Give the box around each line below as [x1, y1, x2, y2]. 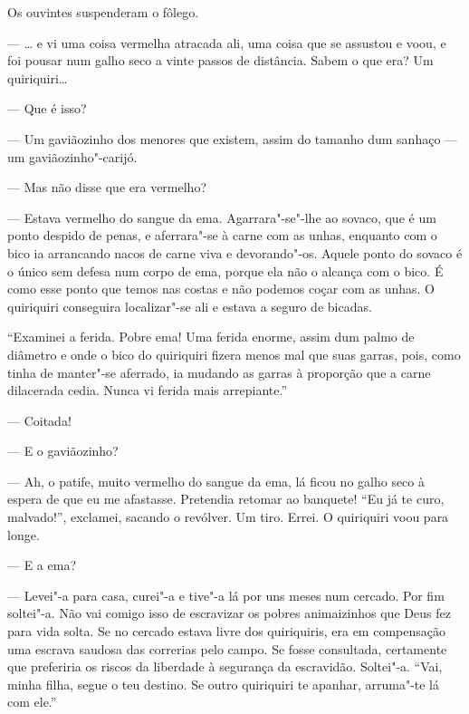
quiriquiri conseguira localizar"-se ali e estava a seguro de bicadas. [7, 296, 372, 315]
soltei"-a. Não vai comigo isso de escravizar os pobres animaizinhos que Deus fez [7, 603, 451, 622]
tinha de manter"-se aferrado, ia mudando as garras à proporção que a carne [7, 362, 431, 381]
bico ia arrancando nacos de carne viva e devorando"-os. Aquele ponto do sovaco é [7, 243, 463, 262]
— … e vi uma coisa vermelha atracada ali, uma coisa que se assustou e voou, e [7, 33, 446, 52]
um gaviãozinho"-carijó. [7, 147, 138, 166]
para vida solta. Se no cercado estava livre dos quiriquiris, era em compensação [7, 622, 445, 641]
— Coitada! [7, 410, 72, 429]
